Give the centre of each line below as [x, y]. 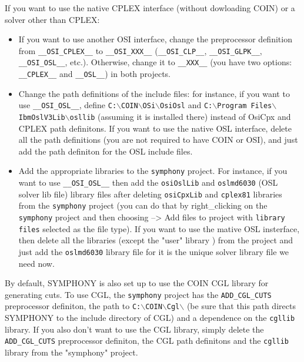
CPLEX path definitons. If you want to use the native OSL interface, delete [155, 128]
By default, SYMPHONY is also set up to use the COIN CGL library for [137, 283]
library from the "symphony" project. [71, 352]
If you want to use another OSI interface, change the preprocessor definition [155, 39]
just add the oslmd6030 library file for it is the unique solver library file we [154, 251]
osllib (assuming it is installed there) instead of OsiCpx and [180, 116]
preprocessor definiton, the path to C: [73, 306]
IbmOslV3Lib [42, 118]
